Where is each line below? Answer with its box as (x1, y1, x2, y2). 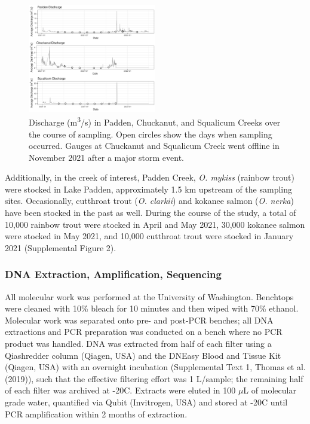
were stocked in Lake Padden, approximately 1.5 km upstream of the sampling (5, 182, 292, 195)
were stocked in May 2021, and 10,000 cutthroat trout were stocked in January (5, 230, 294, 242)
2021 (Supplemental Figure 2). (5, 241, 116, 254)
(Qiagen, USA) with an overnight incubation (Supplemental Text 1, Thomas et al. (5, 361, 306, 373)
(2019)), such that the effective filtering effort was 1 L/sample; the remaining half (5, 372, 303, 385)
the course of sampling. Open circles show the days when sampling (29, 127, 272, 140)
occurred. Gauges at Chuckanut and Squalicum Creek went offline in (29, 139, 280, 152)
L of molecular (243, 384, 296, 396)
